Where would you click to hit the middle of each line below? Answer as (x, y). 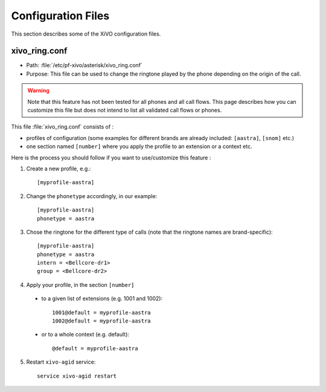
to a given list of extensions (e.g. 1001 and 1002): (102, 298)
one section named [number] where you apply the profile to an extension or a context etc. (139, 146)
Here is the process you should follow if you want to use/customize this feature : (111, 158)
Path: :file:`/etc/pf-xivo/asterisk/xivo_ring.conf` (85, 65)
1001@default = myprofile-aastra (101, 312)
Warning (38, 91)
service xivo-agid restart (77, 376)
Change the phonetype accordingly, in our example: (92, 196)
